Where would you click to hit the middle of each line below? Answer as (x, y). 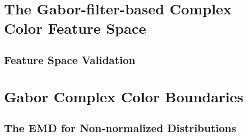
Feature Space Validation (70, 59)
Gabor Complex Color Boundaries (124, 96)
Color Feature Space (75, 28)
